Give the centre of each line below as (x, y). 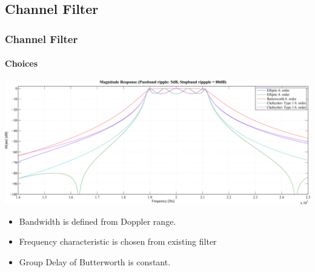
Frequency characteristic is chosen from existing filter (118, 241)
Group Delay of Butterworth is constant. (95, 261)
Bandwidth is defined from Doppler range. (98, 221)
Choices (21, 63)
